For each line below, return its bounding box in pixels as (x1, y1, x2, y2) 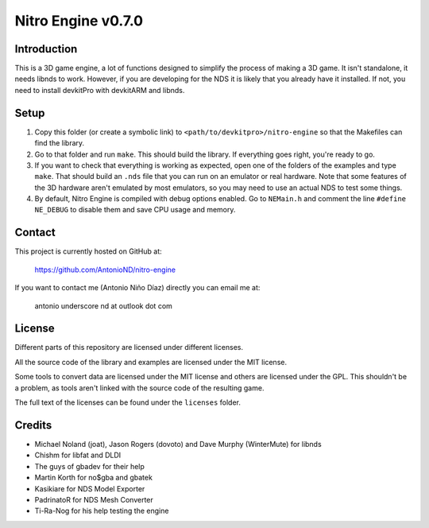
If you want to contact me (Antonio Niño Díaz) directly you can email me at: (14, 283, 261, 293)
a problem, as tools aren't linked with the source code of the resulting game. (14, 382, 265, 393)
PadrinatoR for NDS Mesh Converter (34, 495, 154, 504)
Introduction (14, 42, 78, 56)
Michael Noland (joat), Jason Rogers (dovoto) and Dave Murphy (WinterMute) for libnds (34, 439, 322, 448)
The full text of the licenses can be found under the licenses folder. (14, 398, 242, 407)
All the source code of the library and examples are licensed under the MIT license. (14, 357, 288, 367)
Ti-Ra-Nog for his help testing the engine (34, 506, 169, 516)
